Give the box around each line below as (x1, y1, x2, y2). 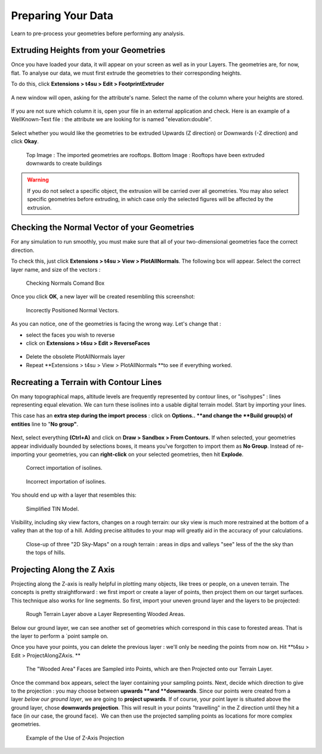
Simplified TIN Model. (26, 505, 79, 512)
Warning (27, 176, 49, 183)
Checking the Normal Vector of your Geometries (11, 223, 194, 233)
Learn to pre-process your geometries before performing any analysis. (11, 30, 185, 37)
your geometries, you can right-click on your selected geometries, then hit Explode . (36, 451, 244, 458)
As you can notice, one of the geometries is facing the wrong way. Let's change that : (11, 320, 222, 328)
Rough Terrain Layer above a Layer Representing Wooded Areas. (26, 611, 185, 618)
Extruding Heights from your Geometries (11, 45, 166, 56)
